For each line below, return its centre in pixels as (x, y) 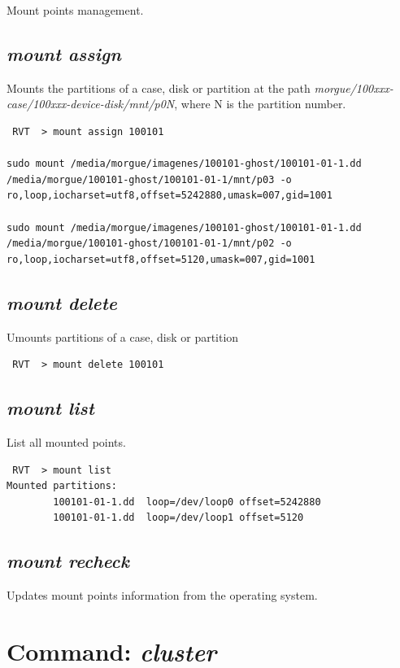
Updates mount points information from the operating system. (162, 595)
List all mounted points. (66, 441)
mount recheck (68, 561)
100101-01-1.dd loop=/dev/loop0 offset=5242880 (187, 502)
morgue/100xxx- (354, 87)
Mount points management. (75, 10)
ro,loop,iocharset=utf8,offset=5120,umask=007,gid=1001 (161, 259)
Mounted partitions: (62, 486)
